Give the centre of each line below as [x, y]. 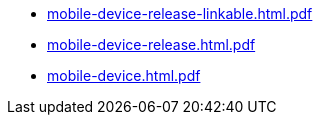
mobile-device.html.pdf [124, 75]
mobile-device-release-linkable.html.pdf [180, 13]
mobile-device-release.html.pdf [151, 44]
